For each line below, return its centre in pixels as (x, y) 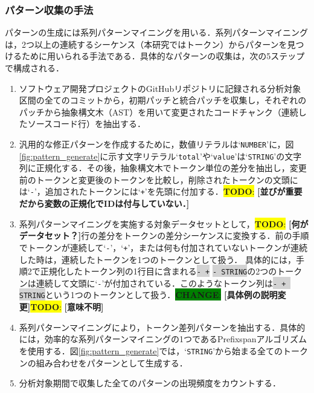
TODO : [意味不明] (67, 307)
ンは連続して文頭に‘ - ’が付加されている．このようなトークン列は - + (152, 283)
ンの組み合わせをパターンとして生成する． (103, 362)
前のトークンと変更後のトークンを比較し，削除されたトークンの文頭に (159, 179)
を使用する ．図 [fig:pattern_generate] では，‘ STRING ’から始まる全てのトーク (164, 350)
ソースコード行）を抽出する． (87, 124)
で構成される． (34, 68)
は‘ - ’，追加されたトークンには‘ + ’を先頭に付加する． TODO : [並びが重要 (161, 191)
